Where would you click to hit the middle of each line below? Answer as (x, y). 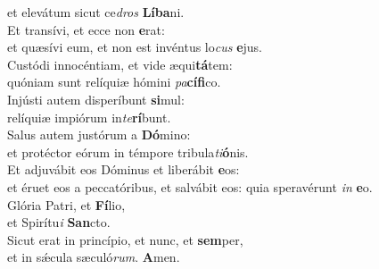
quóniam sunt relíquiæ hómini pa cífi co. (114, 82)
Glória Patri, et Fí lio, (66, 204)
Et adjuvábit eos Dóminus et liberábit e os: (124, 169)
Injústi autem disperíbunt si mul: (96, 99)
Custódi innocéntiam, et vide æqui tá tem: (120, 64)
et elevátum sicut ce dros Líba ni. (96, 12)
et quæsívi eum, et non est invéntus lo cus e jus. (135, 47)
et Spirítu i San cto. (59, 222)
